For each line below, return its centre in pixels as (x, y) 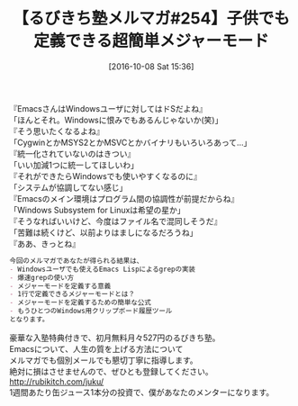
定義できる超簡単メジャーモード (151, 41)
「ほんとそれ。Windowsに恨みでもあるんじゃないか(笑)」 (116, 120)
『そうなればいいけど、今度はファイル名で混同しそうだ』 (116, 221)
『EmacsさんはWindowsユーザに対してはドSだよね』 (108, 108)
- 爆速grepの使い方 (42, 277)
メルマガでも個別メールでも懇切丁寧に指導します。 (104, 360)
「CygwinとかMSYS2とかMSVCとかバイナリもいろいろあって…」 (131, 142)
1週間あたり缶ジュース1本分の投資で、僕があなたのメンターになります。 (142, 392)
